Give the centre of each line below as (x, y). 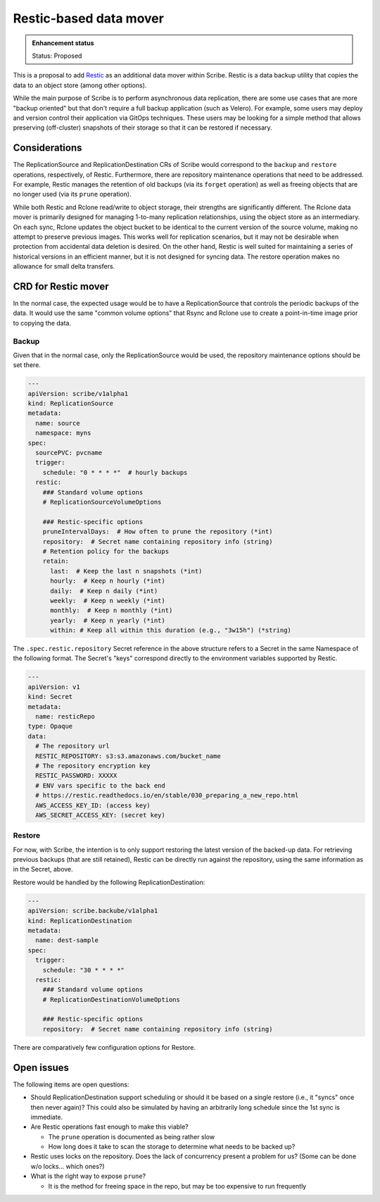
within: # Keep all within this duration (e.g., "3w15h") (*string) (171, 630)
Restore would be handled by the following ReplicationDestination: (109, 882)
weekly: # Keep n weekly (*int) (108, 600)
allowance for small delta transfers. (64, 266)
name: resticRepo (65, 716)
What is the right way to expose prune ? (88, 1176)
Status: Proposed (57, 56)
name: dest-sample (67, 940)
